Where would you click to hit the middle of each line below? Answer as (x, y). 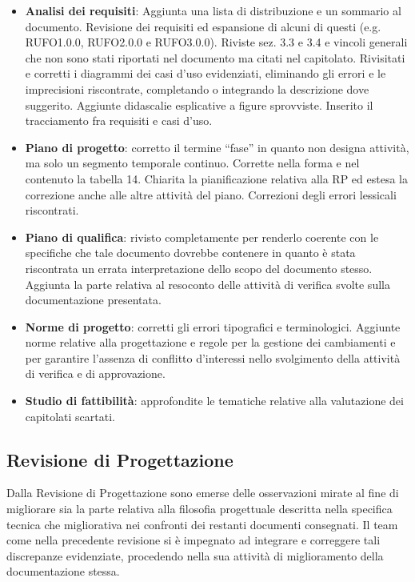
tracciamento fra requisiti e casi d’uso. (119, 120)
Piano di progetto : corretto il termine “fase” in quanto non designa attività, (217, 147)
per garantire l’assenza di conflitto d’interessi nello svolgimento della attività (213, 357)
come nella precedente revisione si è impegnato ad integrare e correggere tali (194, 540)
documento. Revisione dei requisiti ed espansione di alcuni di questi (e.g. (203, 26)
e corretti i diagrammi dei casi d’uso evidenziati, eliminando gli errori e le (206, 73)
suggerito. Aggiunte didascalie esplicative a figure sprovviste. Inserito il (199, 104)
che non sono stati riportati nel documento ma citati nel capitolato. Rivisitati (215, 57)
